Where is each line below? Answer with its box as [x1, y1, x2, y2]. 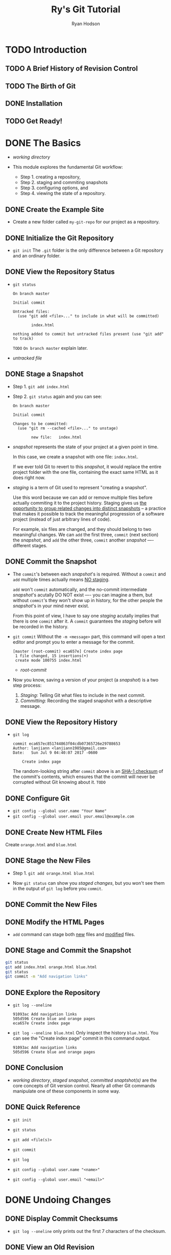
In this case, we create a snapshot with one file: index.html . [12, 453, 139, 460]
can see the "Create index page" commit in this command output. [12, 1035, 151, 1042]
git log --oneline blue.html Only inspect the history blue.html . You [12, 1030, 159, 1036]
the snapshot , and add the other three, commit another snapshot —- [12, 537, 154, 543]
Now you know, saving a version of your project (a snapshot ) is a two [12, 676, 159, 683]
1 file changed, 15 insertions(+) [15, 653, 89, 659]
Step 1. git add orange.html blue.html [12, 870, 95, 876]
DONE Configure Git [5, 794, 70, 803]
